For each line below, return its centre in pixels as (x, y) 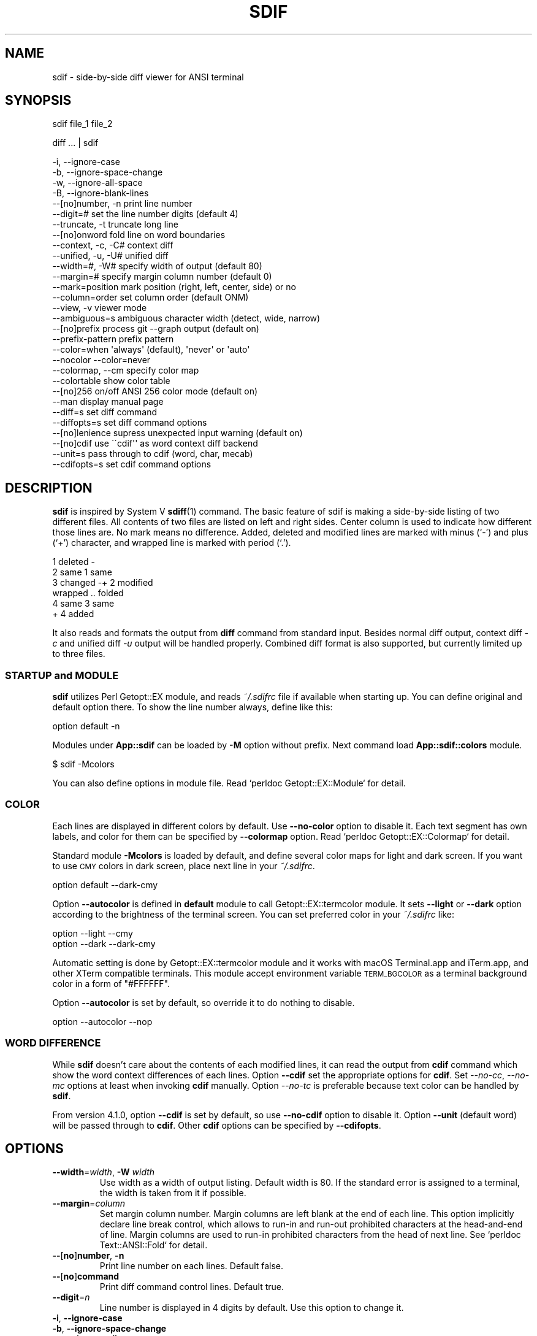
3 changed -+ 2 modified (103, 583)
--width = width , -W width (104, 1172)
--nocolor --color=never (101, 360)
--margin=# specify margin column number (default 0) (162, 277)
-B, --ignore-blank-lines (101, 193)
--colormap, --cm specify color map (126, 370)
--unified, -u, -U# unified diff (110, 256)
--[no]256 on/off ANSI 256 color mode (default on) (155, 391)
